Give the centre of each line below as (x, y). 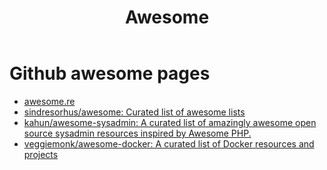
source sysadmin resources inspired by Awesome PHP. (137, 133)
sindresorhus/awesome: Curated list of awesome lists (134, 112)
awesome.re (49, 101)
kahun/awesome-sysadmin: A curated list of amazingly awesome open (170, 122)
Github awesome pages (110, 73)
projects (41, 154)
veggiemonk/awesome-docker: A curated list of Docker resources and (169, 143)
